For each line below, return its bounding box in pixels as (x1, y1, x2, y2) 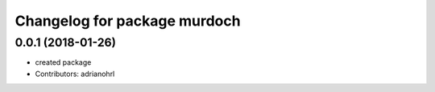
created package (35, 58, 92, 67)
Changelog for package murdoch (14, 12, 241, 30)
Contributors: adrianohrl (35, 69, 115, 78)
